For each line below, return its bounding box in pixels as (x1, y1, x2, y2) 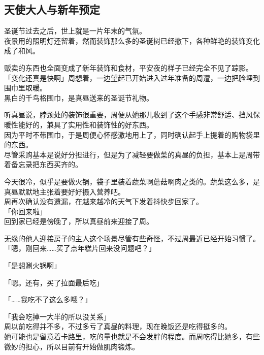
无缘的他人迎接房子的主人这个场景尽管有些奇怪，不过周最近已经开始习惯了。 (4, 233, 260, 243)
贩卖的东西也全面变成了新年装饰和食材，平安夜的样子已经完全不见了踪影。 (4, 62, 253, 73)
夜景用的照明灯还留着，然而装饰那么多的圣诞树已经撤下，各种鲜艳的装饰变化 (4, 35, 260, 46)
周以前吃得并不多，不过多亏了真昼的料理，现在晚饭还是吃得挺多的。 (4, 321, 232, 332)
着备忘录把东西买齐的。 (4, 159, 82, 170)
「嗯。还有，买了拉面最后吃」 (4, 277, 104, 287)
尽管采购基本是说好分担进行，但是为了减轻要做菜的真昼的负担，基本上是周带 (4, 149, 260, 159)
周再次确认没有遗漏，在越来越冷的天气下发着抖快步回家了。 (4, 196, 203, 207)
